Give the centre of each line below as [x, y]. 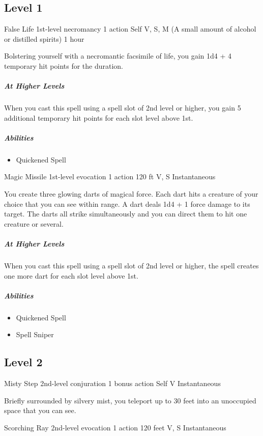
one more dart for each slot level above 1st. [71, 275]
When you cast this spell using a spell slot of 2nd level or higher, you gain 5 [123, 108]
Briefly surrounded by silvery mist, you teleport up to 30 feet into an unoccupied [130, 400]
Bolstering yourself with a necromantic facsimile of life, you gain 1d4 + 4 [118, 56]
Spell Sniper [35, 334]
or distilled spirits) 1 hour [44, 38]
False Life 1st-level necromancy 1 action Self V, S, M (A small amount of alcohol [130, 29]
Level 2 [23, 362]
